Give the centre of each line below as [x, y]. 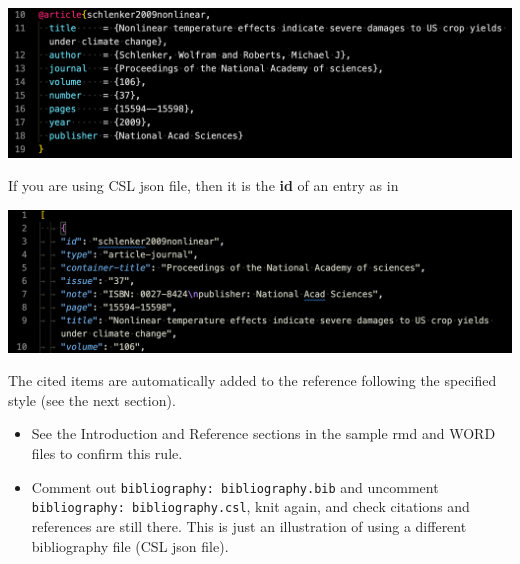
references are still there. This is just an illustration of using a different [249, 525]
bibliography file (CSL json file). [130, 545]
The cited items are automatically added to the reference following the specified [252, 380]
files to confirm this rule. [107, 453]
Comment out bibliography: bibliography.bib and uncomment [235, 486]
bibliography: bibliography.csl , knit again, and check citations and [250, 506]
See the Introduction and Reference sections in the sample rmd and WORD [263, 433]
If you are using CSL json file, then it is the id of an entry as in [203, 185]
